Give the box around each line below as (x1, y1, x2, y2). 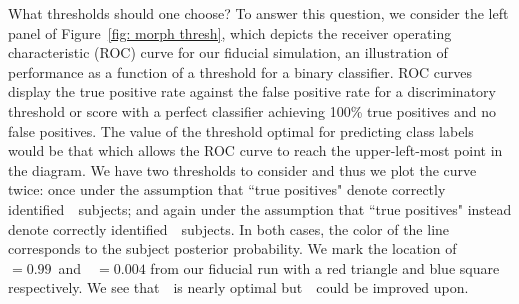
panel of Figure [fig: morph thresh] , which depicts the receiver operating (8, 22, 452, 43)
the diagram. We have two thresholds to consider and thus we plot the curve (8, 159, 477, 180)
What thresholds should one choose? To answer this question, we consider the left (8, 3, 509, 23)
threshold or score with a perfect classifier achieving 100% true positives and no (8, 100, 496, 121)
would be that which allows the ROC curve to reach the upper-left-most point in (8, 140, 503, 161)
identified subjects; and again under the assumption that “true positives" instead (8, 198, 512, 219)
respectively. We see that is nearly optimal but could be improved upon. (8, 277, 469, 298)
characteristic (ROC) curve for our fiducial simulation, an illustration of (8, 42, 448, 63)
